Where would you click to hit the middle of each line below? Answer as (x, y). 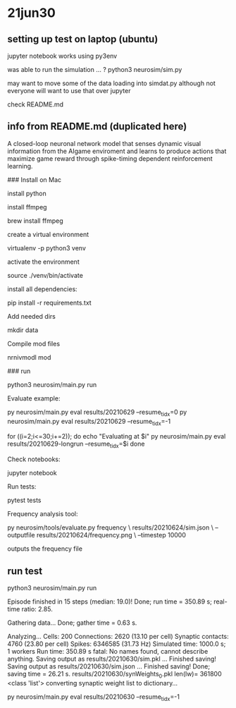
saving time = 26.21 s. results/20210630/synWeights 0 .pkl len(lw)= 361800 (114, 675)
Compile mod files (34, 343)
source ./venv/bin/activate (45, 275)
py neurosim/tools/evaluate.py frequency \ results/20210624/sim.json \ (110, 527)
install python (27, 193)
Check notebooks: (34, 459)
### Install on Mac (35, 179)
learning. (20, 166)
